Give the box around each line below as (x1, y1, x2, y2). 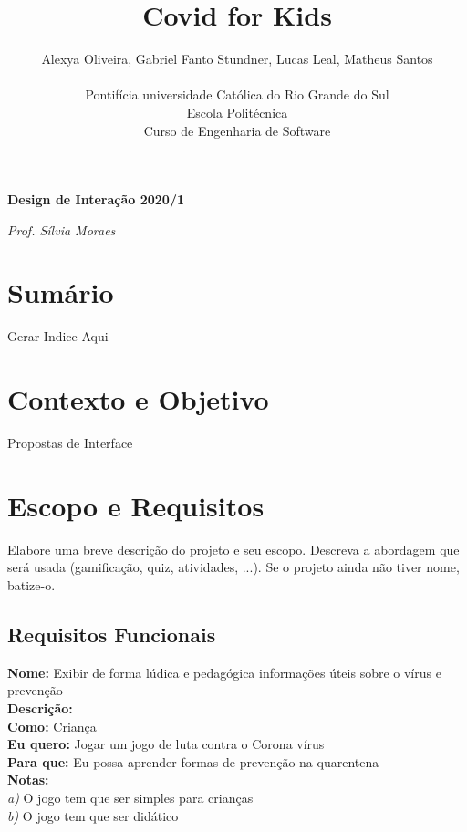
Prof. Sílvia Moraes (7, 220, 116, 239)
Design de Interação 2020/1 (7, 190, 184, 209)
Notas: (7, 770, 49, 789)
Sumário (7, 274, 114, 311)
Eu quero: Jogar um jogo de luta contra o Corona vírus (7, 734, 325, 754)
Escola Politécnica (186, 102, 288, 121)
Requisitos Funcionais (7, 620, 216, 649)
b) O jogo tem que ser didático (7, 806, 179, 825)
